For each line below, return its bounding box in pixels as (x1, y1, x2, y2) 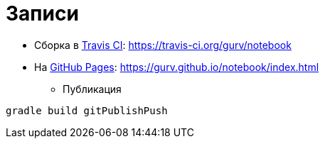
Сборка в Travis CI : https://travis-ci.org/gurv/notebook (34, 38, 292, 51)
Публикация (63, 82, 122, 95)
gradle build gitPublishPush (6, 104, 168, 116)
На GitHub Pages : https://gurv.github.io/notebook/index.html (34, 60, 319, 73)
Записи (6, 1, 79, 26)
